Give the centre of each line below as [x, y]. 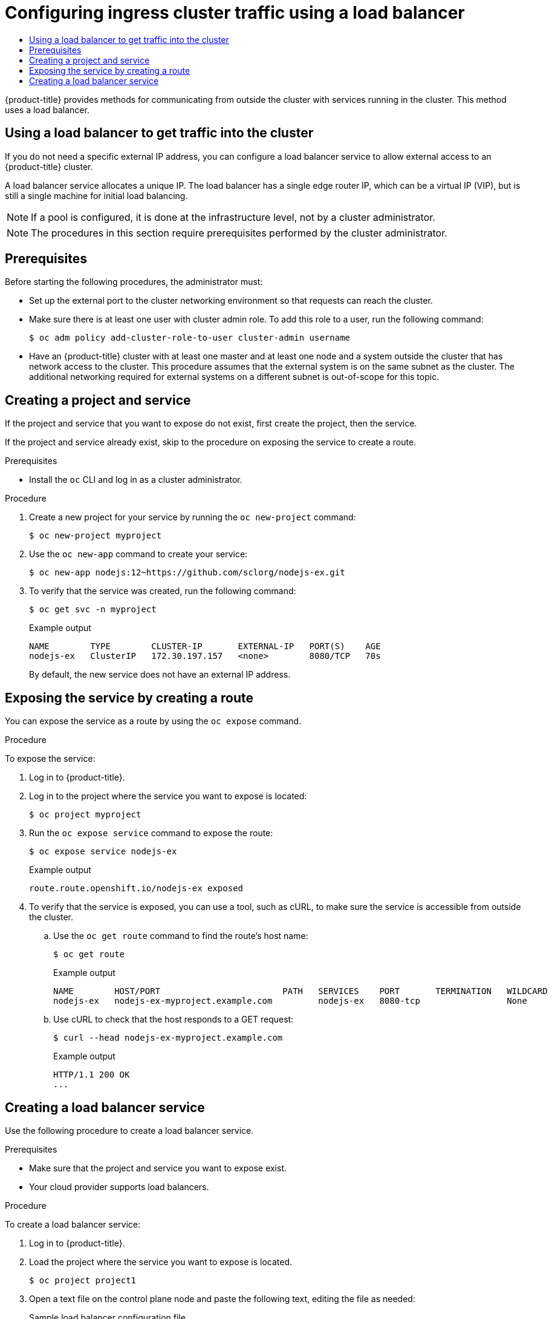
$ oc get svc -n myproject [93, 610]
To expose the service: [50, 759]
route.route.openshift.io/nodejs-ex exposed [136, 889]
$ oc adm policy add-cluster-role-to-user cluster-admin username [190, 338]
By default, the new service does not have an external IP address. [160, 675]
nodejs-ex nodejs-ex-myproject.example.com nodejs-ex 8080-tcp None [290, 1001]
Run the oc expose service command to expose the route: [151, 833]
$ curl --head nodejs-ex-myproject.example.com [168, 1038]
